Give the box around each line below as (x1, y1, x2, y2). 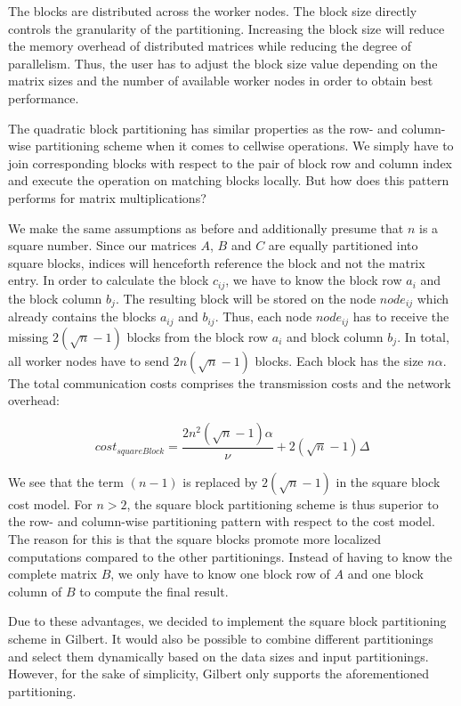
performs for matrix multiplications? (8, 188, 206, 207)
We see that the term (8, 472, 124, 491)
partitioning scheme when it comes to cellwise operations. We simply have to (35, 136, 454, 155)
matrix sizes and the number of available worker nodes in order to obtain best (8, 71, 433, 90)
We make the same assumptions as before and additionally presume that (8, 218, 404, 237)
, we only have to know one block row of (110, 564, 330, 583)
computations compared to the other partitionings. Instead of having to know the (8, 547, 452, 565)
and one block (347, 564, 424, 583)
